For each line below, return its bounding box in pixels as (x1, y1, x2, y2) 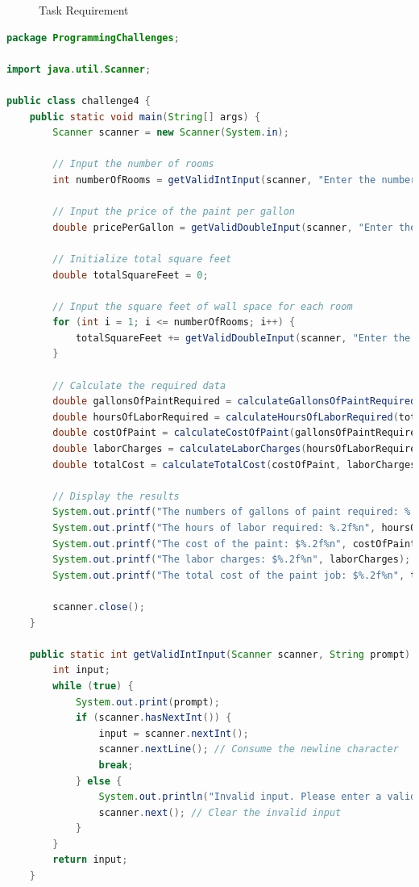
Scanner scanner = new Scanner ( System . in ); (52, 127, 289, 139)
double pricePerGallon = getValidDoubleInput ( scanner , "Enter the (52, 221, 417, 233)
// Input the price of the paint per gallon (52, 206, 295, 218)
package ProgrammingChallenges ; (6, 31, 180, 44)
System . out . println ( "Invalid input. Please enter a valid (98, 791, 417, 803)
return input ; (52, 854, 128, 866)
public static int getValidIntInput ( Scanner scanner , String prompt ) (29, 648, 411, 660)
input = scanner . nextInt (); (98, 727, 249, 739)
